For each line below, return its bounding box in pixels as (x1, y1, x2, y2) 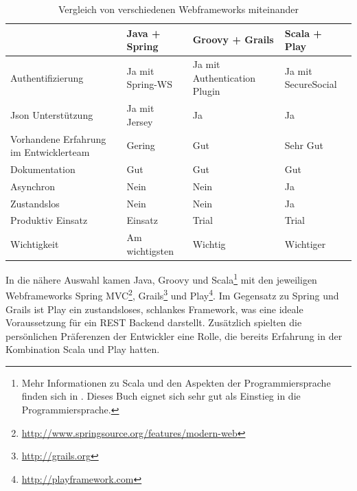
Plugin (192, 84, 220, 98)
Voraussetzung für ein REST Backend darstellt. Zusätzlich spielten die (5, 315, 302, 330)
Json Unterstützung (10, 107, 93, 122)
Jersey (126, 114, 153, 128)
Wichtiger (284, 237, 326, 251)
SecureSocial (284, 77, 337, 91)
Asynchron (10, 179, 56, 193)
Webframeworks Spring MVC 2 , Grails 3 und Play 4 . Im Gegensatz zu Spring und (5, 286, 339, 302)
